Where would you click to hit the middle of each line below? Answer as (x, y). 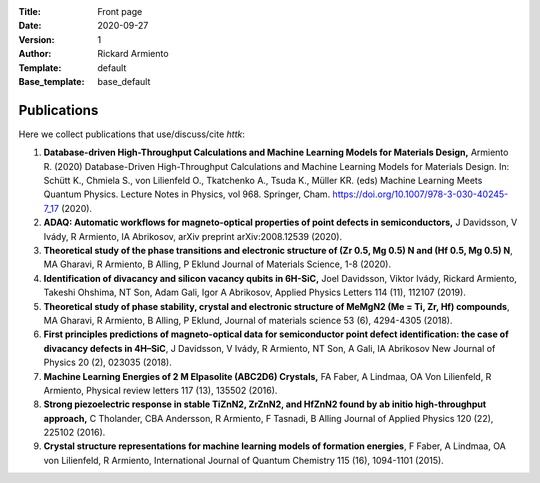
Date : (30, 26)
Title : (30, 11)
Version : (36, 39)
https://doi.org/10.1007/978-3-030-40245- (420, 194)
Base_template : (51, 81)
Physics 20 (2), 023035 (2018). (107, 362)
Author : (35, 54)
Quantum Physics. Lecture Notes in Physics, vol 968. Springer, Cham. (187, 194)
